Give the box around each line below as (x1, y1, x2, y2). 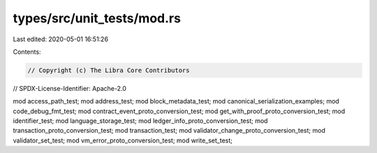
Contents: (13, 48, 41, 56)
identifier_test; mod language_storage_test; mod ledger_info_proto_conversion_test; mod (13, 117, 268, 125)
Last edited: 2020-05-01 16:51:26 (13, 35, 108, 43)
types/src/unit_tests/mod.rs (13, 10, 182, 26)
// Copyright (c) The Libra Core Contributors (27, 66, 190, 74)
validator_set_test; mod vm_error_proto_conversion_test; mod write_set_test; (13, 136, 233, 145)
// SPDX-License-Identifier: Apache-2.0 (13, 84, 127, 92)
